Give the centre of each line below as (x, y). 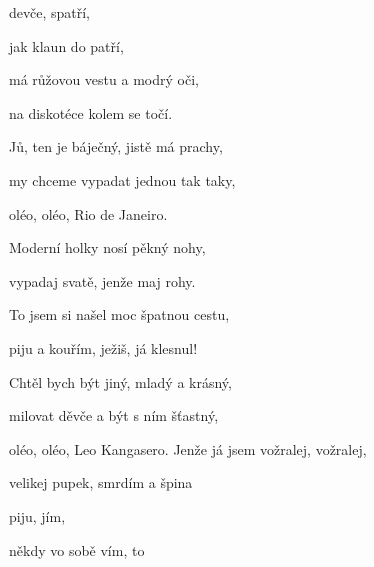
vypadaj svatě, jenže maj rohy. (102, 280)
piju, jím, (37, 515)
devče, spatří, (50, 12)
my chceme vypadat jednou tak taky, (122, 179)
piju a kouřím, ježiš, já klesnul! (103, 347)
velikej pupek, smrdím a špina (101, 482)
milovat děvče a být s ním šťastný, (114, 415)
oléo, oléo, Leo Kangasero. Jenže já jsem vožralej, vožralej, (188, 448)
